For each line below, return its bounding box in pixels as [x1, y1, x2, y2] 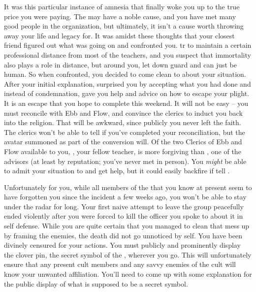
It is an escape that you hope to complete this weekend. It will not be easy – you [4, 97, 249, 108]
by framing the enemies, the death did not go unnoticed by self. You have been [4, 230, 242, 240]
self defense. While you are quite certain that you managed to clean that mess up [4, 221, 250, 231]
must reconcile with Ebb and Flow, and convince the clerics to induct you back [4, 107, 243, 118]
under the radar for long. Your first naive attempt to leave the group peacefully [4, 201, 244, 211]
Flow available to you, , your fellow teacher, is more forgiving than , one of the [4, 146, 241, 156]
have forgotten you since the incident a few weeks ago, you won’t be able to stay [4, 192, 247, 202]
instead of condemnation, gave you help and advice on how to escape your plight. [4, 88, 249, 98]
